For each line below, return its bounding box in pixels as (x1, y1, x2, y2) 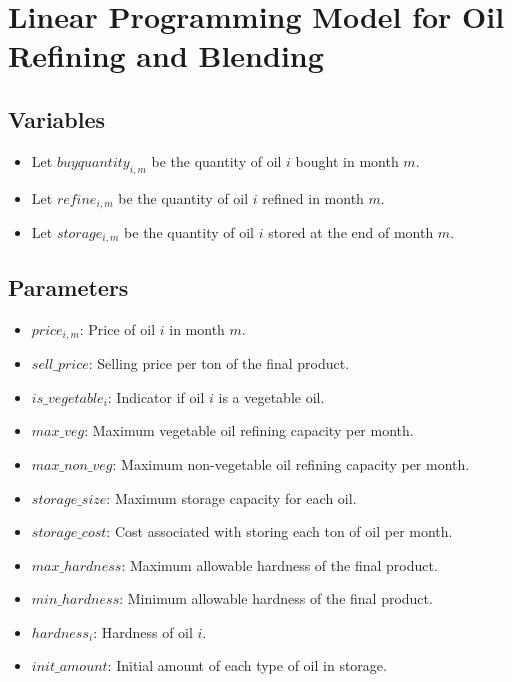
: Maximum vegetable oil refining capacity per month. (84, 420, 414, 441)
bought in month (295, 150, 399, 171)
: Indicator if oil (107, 386, 205, 407)
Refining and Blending (8, 35, 324, 76)
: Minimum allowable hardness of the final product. (119, 588, 433, 609)
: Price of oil (79, 318, 156, 339)
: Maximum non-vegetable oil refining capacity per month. (112, 453, 470, 474)
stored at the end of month (268, 222, 434, 243)
